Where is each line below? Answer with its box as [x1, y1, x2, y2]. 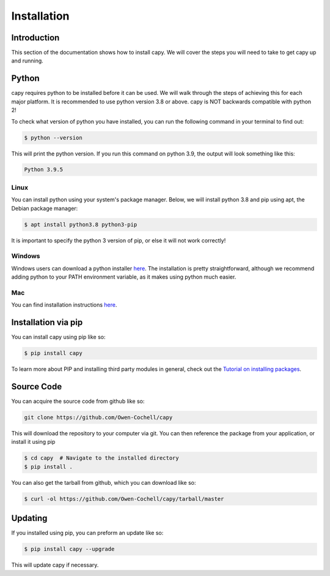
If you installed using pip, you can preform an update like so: [11, 529, 164, 537]
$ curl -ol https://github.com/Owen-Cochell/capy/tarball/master [24, 495, 224, 502]
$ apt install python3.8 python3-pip [24, 221, 137, 228]
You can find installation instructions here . [11, 301, 117, 309]
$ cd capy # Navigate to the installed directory [24, 455, 180, 462]
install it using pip [11, 438, 56, 446]
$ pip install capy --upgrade [24, 545, 115, 553]
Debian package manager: [11, 204, 78, 212]
